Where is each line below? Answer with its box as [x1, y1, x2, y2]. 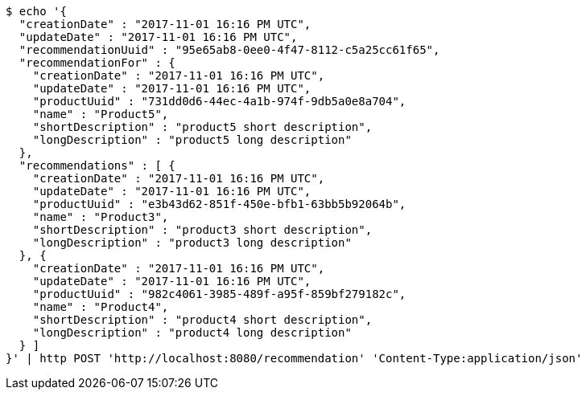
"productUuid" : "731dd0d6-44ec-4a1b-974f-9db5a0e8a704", [32, 95, 406, 108]
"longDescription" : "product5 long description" [32, 133, 352, 146]
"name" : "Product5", [32, 108, 169, 120]
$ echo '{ [6, 5, 67, 18]
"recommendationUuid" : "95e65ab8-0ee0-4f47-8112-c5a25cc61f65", [19, 43, 440, 56]
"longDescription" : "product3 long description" [32, 236, 352, 249]
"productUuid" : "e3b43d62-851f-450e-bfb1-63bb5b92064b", [32, 198, 406, 210]
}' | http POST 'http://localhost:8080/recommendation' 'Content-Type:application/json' [6, 352, 583, 365]
